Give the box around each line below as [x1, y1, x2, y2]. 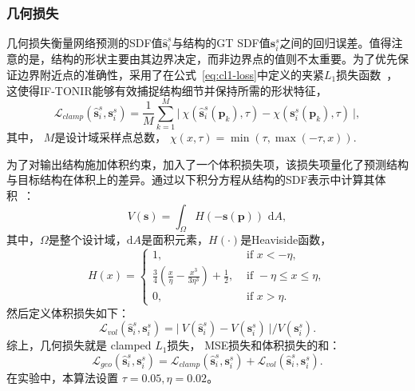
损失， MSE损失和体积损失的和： [167, 337, 341, 353]
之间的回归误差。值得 [279, 34, 392, 51]
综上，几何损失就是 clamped [6, 337, 152, 353]
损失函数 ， [336, 66, 398, 82]
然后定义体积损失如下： [6, 304, 129, 321]
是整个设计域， [48, 231, 127, 248]
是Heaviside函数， [240, 231, 332, 248]
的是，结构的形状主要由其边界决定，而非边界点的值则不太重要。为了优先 [17, 50, 397, 67]
